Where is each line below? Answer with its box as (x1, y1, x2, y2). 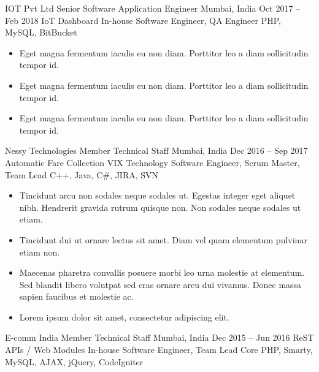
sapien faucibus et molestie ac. (19, 290, 134, 303)
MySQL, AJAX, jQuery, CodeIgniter (5, 355, 144, 368)
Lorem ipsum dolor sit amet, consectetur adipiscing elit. (19, 310, 229, 323)
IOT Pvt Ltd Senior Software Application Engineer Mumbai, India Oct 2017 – (5, 2, 301, 14)
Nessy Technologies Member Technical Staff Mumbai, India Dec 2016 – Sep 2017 (5, 144, 308, 157)
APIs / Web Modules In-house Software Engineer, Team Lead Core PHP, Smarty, (5, 343, 313, 356)
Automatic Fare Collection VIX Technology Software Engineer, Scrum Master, (5, 156, 300, 169)
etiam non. (19, 245, 60, 258)
